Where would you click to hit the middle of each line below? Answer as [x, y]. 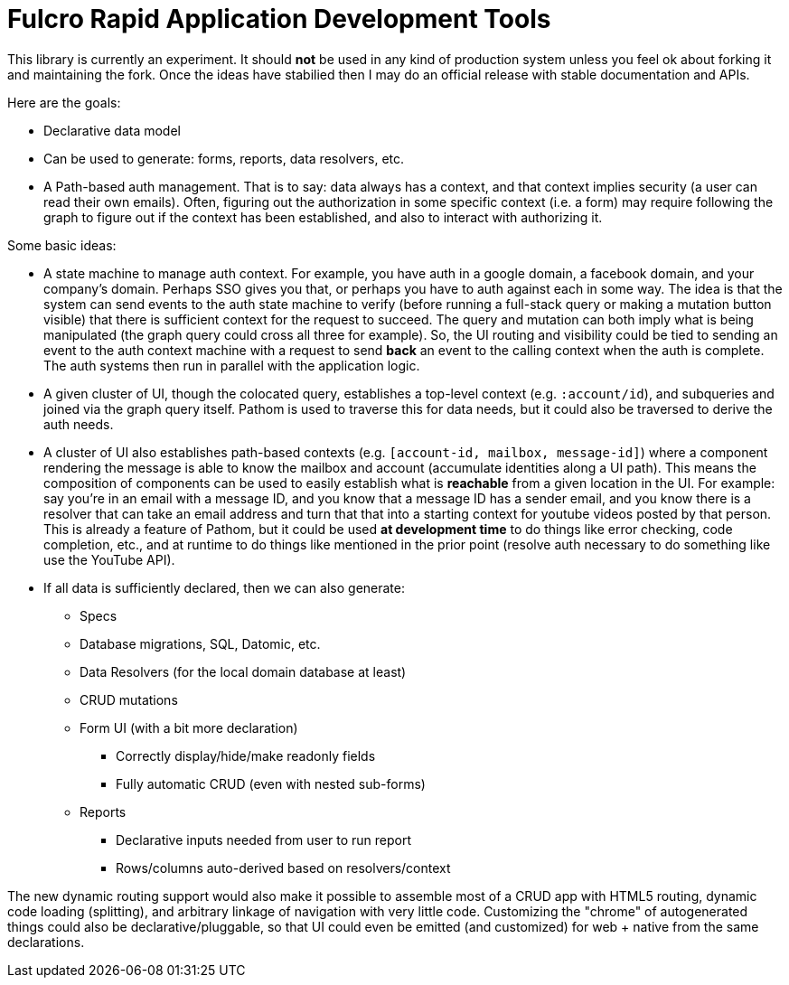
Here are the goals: [64, 102]
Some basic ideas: [62, 245]
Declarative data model [112, 130]
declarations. [46, 942]
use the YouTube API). [109, 559]
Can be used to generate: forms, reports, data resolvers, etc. [224, 158]
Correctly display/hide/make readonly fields [246, 755]
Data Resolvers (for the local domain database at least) [243, 671]
